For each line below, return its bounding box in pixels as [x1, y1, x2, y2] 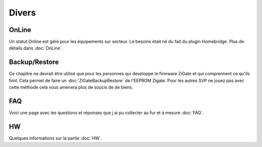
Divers [9, 7, 36, 18]
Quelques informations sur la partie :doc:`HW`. [9, 135, 102, 141]
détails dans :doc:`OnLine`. [9, 45, 63, 51]
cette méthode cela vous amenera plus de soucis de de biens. [9, 84, 133, 90]
